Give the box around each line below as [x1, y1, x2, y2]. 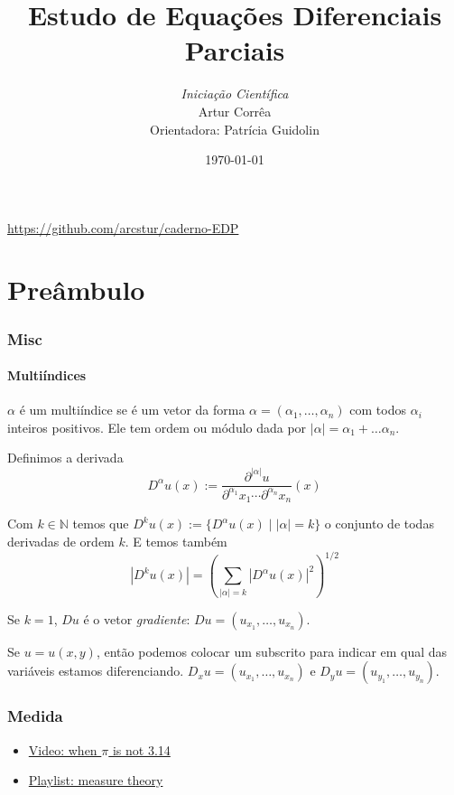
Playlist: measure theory [28, 771, 163, 790]
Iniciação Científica [181, 84, 289, 103]
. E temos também [125, 531, 227, 550]
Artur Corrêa [198, 101, 272, 120]
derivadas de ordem [7, 531, 115, 550]
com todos [349, 400, 407, 419]
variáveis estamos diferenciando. [7, 661, 184, 680]
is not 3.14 [112, 740, 171, 759]
